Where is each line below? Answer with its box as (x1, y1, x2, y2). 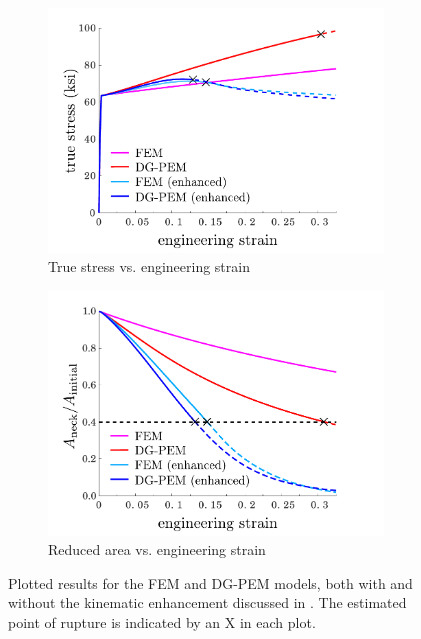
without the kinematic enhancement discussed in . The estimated (8, 592, 407, 613)
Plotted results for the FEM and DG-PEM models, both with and (8, 572, 413, 593)
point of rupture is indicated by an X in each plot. (8, 611, 316, 632)
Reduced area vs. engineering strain (48, 539, 266, 560)
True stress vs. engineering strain (48, 256, 250, 277)
